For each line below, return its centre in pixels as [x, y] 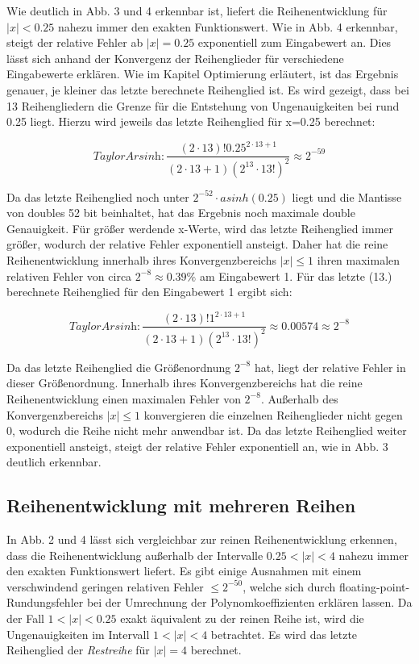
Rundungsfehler [45, 602]
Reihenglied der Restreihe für [78, 650]
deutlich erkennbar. [54, 462]
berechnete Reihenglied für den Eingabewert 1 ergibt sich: [149, 292]
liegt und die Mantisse [347, 196]
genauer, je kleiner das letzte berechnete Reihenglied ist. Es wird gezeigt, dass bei [208, 89]
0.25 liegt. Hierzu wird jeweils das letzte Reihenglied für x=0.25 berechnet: [191, 121]
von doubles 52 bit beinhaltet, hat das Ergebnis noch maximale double [181, 213]
